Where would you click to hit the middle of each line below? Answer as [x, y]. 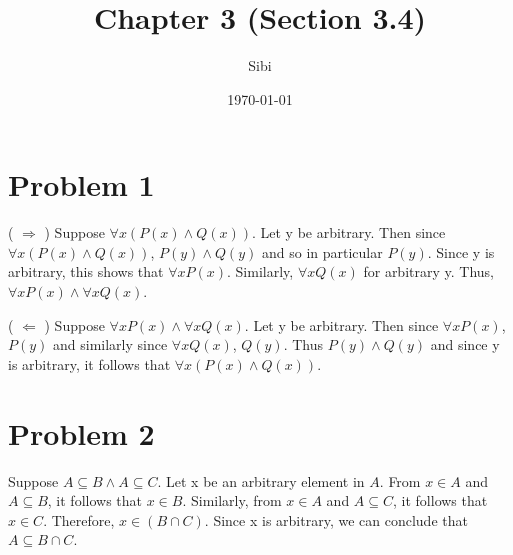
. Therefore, [79, 519]
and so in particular [322, 251]
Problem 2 [81, 432]
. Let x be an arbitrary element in [261, 480]
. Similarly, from [232, 500]
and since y [465, 344]
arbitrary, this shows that [86, 271]
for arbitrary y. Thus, [428, 271]
